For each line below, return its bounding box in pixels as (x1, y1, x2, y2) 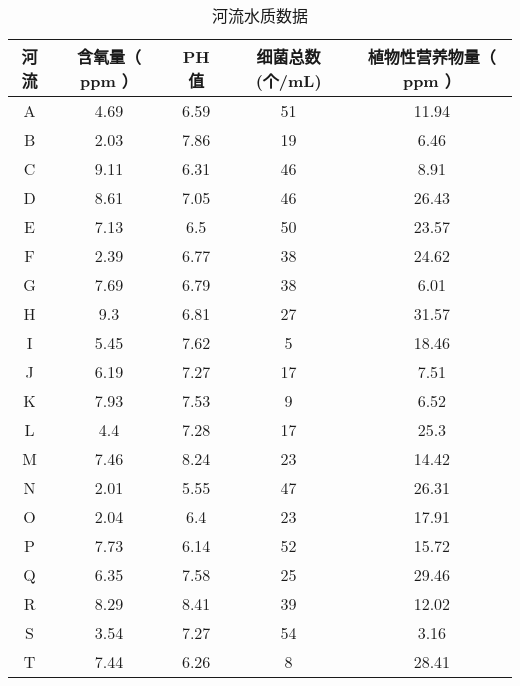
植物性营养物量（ (367, 45, 496, 68)
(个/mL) (255, 69, 322, 92)
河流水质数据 (211, 4, 308, 27)
